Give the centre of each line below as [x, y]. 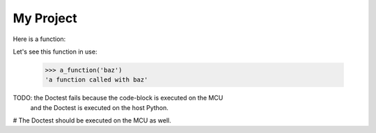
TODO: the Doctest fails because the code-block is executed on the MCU [118, 98]
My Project [45, 18]
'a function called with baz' [96, 80]
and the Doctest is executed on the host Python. [99, 107]
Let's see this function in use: [55, 52]
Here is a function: [39, 39]
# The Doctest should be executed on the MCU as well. [92, 120]
